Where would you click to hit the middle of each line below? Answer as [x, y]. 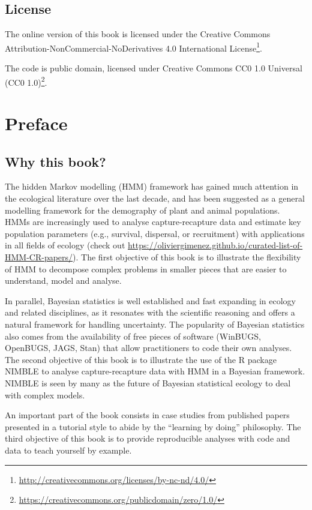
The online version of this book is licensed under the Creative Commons [138, 34]
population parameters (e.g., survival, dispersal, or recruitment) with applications [155, 233]
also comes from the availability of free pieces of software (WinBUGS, [133, 336]
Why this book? [55, 161]
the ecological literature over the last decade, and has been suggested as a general [155, 198]
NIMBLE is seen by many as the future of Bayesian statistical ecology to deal [148, 382]
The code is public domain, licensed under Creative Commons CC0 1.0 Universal [154, 68]
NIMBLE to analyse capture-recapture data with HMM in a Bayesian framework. [155, 371]
